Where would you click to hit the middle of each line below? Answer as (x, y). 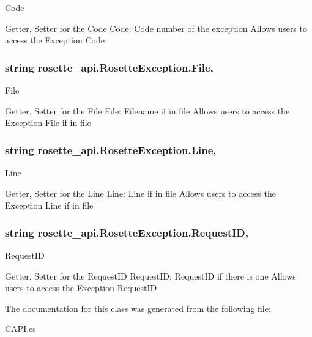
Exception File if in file (48, 123)
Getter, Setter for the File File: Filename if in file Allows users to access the (147, 110)
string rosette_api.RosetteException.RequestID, (127, 232)
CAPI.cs (20, 329)
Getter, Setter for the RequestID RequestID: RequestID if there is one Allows (150, 276)
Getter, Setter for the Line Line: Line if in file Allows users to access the (140, 193)
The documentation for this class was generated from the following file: (138, 308)
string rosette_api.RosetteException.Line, (111, 150)
